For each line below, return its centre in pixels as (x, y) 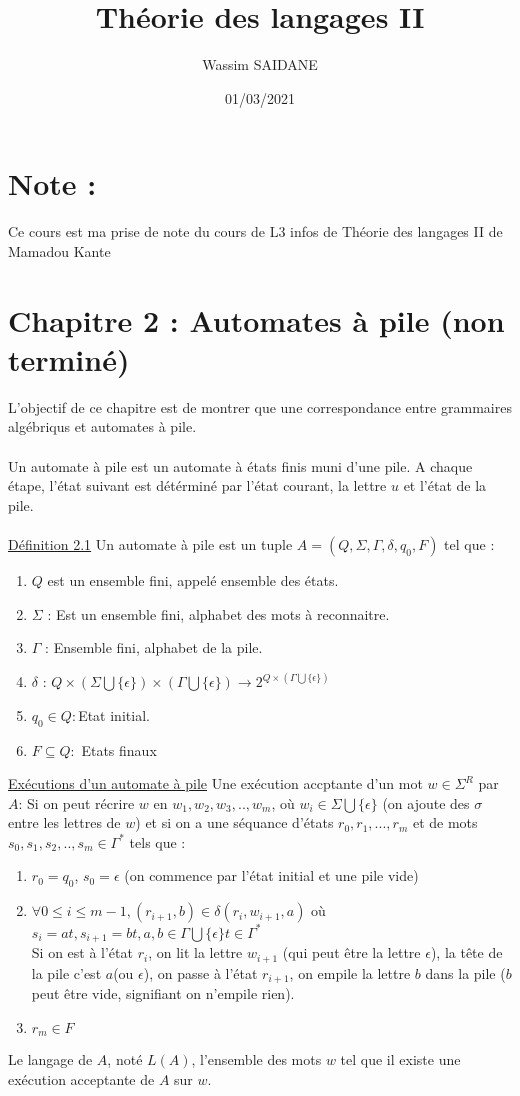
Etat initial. (114, 714)
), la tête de (466, 952)
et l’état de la (445, 485)
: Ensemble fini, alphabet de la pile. (154, 647)
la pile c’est (66, 972)
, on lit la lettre (195, 952)
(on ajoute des (426, 802)
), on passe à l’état (200, 972)
